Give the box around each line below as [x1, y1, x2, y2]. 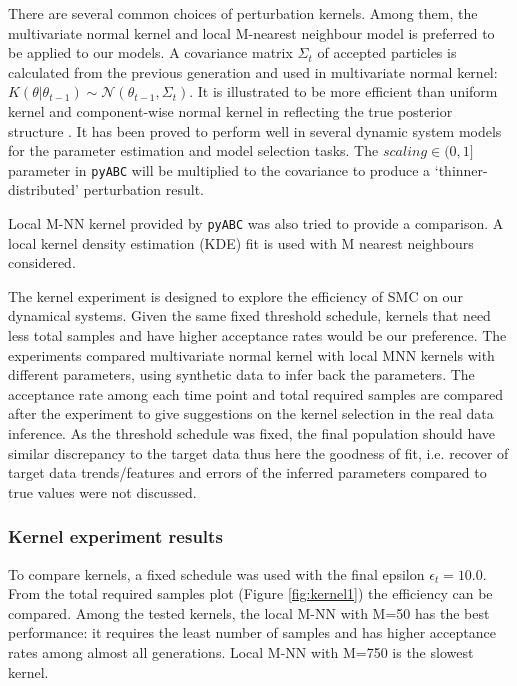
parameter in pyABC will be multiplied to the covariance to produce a [8, 159, 431, 180]
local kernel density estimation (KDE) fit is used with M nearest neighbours [8, 232, 474, 253]
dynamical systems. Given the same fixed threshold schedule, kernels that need [8, 305, 491, 326]
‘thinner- [434, 159, 488, 180]
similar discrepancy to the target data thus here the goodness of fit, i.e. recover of [8, 442, 509, 463]
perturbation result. [83, 179, 204, 200]
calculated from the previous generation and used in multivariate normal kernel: [8, 61, 498, 82]
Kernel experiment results [8, 524, 223, 549]
